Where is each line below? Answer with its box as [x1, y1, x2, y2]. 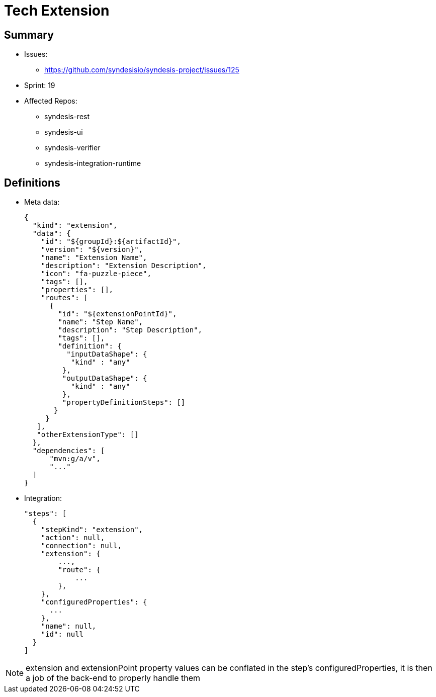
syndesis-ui [44, 128, 83, 137]
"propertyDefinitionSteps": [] [62, 398, 186, 407]
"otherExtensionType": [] [37, 430, 139, 439]
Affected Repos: [24, 97, 77, 106]
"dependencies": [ [32, 447, 105, 455]
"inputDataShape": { [66, 350, 147, 359]
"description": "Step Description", [58, 326, 203, 334]
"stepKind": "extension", [41, 526, 143, 534]
